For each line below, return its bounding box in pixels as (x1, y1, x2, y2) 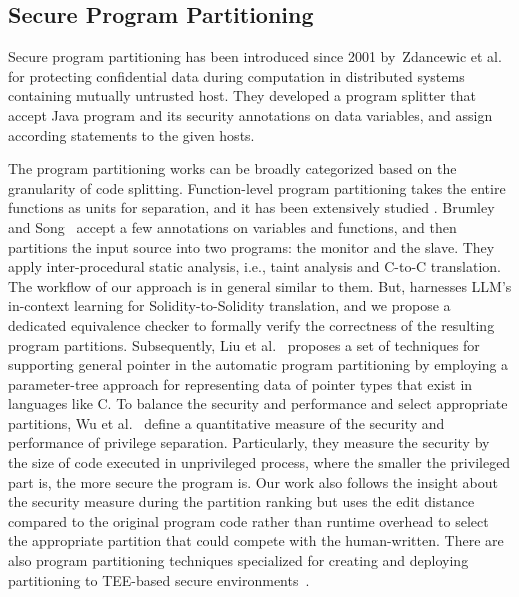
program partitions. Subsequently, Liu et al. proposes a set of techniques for (8, 334, 480, 355)
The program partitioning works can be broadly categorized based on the (8, 158, 457, 179)
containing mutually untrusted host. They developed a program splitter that (8, 85, 476, 106)
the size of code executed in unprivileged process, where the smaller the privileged (8, 452, 511, 473)
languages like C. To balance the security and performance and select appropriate (8, 393, 508, 414)
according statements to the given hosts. (8, 124, 255, 145)
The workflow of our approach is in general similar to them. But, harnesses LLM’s (8, 275, 512, 296)
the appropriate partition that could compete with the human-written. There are (8, 530, 504, 551)
